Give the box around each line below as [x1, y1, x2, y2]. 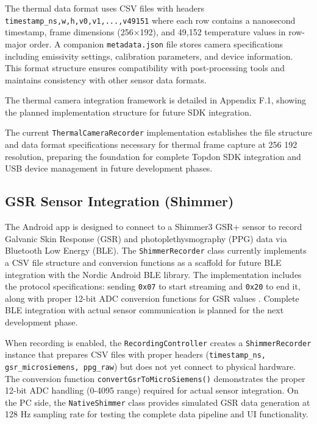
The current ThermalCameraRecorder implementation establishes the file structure [5, 126, 312, 139]
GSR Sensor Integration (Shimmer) [5, 192, 234, 210]
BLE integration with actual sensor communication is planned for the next [5, 304, 284, 316]
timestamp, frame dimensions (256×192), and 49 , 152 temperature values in [5, 26, 286, 38]
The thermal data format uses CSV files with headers [5, 2, 205, 14]
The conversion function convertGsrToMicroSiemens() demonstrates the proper [5, 372, 305, 384]
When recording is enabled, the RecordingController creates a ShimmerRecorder [5, 336, 312, 349]
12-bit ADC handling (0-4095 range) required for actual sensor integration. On [5, 384, 299, 397]
